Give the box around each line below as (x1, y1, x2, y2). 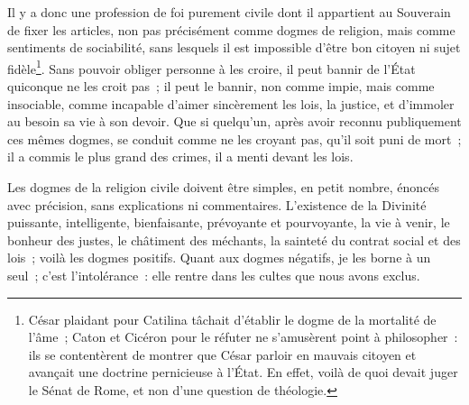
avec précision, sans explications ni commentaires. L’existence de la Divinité (7, 195, 427, 214)
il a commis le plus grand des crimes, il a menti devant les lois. (7, 147, 354, 166)
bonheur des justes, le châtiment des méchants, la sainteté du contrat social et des (7, 230, 461, 249)
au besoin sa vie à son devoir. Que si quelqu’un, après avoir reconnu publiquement (7, 112, 462, 131)
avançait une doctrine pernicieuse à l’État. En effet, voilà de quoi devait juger (28, 363, 458, 382)
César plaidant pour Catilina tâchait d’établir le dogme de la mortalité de (28, 309, 437, 328)
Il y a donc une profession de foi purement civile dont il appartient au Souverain (7, 3, 451, 21)
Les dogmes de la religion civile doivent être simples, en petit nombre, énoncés (7, 178, 439, 196)
